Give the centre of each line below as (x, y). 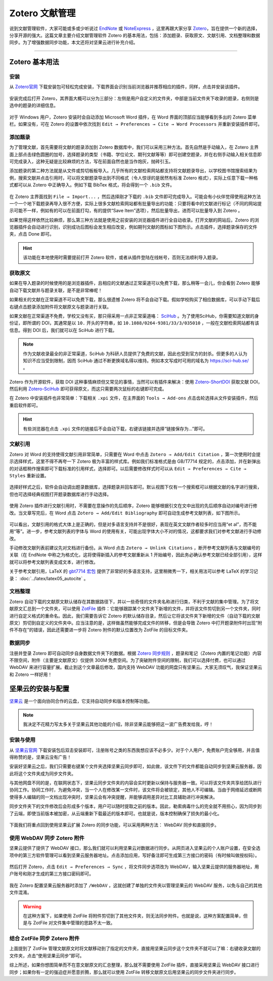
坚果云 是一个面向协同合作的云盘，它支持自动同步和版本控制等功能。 (81, 701)
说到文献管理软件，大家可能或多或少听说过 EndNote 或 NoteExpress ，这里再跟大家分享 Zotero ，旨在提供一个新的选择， (134, 28)
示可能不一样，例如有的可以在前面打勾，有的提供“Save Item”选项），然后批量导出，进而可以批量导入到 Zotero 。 (126, 211)
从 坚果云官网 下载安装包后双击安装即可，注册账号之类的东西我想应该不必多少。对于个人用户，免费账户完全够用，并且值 (134, 750)
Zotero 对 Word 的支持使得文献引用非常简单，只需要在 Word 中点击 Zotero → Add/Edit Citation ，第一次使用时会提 (135, 454)
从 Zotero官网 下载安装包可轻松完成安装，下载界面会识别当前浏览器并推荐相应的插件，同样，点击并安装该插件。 (126, 87)
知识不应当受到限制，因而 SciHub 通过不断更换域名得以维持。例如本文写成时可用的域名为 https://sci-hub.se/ (136, 360)
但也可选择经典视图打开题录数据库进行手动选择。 (60, 494)
